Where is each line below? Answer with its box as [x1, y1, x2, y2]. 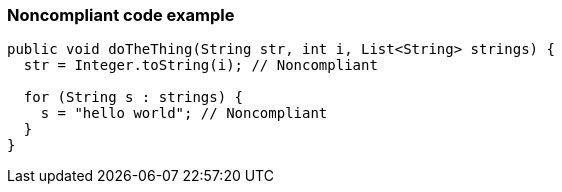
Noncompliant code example [7, 5, 235, 25]
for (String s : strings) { [23, 89, 244, 106]
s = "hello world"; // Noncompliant [40, 105, 328, 122]
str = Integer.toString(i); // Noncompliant [23, 57, 378, 74]
